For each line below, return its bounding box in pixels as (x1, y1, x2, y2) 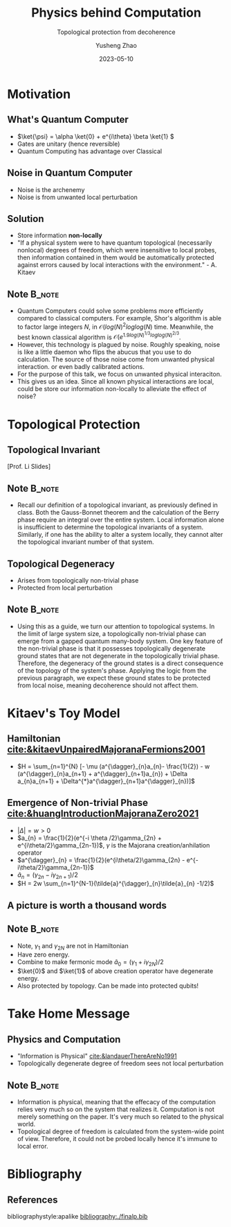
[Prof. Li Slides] (7, 463, 51, 471)
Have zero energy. (17, 950, 71, 959)
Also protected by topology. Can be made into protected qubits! (17, 981, 199, 990)
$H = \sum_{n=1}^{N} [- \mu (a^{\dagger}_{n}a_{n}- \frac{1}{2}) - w (17, 762, 210, 771)
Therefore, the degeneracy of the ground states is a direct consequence (17, 659, 223, 667)
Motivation (7, 86, 71, 102)
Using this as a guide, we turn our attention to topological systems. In (17, 622, 215, 630)
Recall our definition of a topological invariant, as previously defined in (17, 501, 218, 509)
